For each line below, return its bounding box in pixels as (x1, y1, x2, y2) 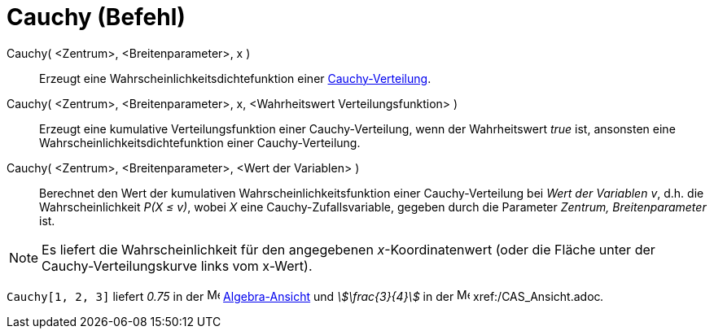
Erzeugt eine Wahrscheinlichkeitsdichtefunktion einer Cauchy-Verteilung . (39, 71, 431, 85)
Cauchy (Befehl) (7, 3, 186, 31)
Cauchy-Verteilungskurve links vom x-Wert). (42, 257, 313, 274)
